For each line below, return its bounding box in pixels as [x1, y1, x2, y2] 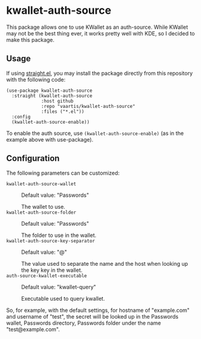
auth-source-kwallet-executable [6, 272, 87, 279]
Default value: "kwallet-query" [21, 283, 97, 290]
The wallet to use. [21, 203, 65, 210]
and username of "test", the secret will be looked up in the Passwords [6, 313, 179, 320]
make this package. [6, 36, 55, 43]
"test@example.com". [6, 325, 60, 333]
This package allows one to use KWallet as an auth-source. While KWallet [6, 23, 188, 31]
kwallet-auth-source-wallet [6, 181, 77, 187]
